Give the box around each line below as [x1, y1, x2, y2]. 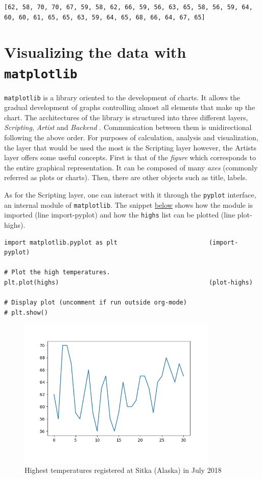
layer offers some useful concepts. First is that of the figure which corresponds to [4, 152, 256, 163]
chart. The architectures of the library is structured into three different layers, [4, 112, 248, 122]
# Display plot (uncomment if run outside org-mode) [4, 299, 187, 307]
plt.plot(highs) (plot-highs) [4, 278, 253, 286]
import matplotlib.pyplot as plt [4, 238, 117, 246]
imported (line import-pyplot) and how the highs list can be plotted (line [4, 209, 235, 220]
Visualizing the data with [4, 41, 186, 62]
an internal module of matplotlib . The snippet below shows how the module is [4, 199, 253, 210]
